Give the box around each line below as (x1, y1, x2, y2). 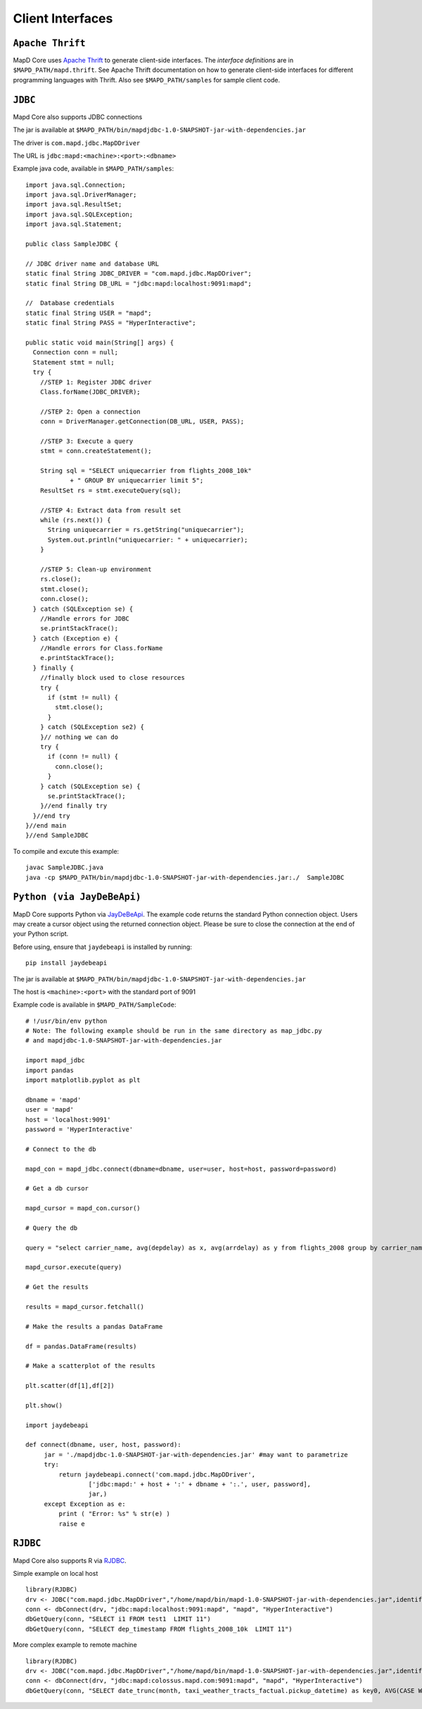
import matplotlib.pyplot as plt (25, 1076, 141, 1084)
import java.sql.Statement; (25, 220, 122, 228)
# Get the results (25, 1283, 89, 1291)
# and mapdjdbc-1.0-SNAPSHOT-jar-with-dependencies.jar (25, 1036, 222, 1045)
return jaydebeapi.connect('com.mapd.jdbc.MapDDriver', (58, 1470, 256, 1479)
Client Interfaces (13, 11, 113, 26)
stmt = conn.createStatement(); (39, 447, 152, 455)
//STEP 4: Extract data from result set (39, 506, 182, 514)
